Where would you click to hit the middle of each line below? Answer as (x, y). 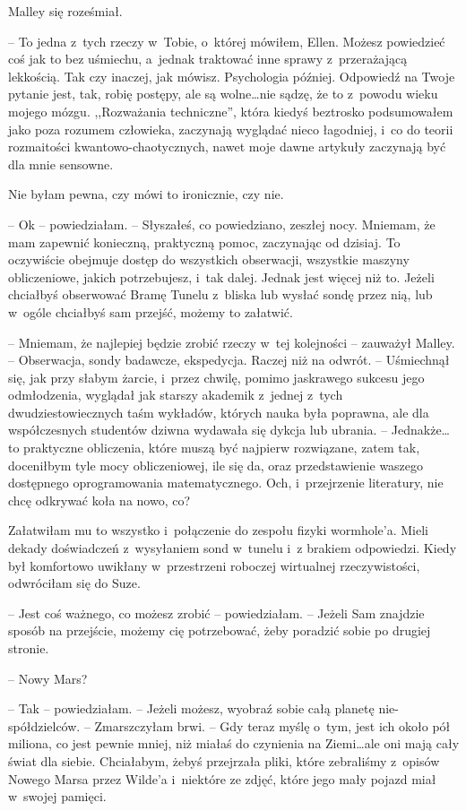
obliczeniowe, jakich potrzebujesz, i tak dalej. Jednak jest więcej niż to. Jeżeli (221, 276)
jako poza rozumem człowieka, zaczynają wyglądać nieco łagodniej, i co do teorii (231, 129)
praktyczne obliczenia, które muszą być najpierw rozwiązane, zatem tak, (222, 448)
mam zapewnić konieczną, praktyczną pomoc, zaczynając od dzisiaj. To (204, 242)
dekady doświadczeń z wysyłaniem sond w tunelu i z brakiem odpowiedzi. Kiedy (233, 548)
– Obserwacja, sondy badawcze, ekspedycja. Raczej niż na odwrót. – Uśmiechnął (229, 360)
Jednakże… (420, 430)
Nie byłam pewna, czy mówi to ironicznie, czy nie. (146, 194)
